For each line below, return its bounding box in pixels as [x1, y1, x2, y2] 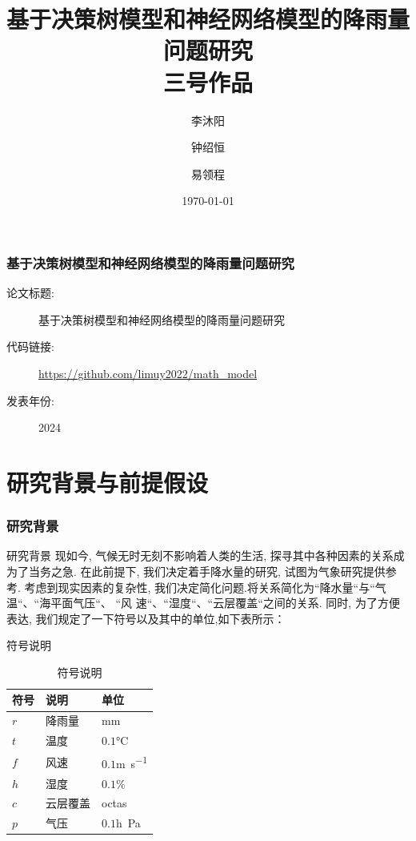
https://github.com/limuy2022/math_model [38, 364, 258, 381]
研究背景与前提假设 [6, 465, 209, 498]
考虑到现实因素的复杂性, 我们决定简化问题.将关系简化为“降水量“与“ [24, 578, 375, 595]
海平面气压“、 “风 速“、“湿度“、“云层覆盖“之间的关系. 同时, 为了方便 [39, 594, 400, 611]
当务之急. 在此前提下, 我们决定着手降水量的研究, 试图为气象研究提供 [28, 562, 386, 579]
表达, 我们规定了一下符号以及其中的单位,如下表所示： [6, 610, 286, 626]
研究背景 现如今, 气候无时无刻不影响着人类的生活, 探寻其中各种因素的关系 [6, 547, 394, 564]
